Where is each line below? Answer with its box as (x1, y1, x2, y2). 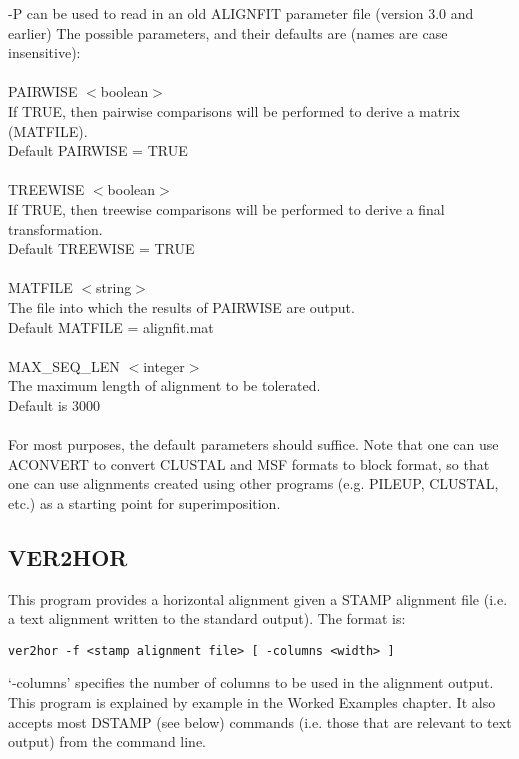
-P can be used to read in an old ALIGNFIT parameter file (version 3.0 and (8, 3, 474, 23)
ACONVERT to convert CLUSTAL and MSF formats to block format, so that (8, 453, 490, 474)
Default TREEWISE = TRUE (8, 238, 195, 259)
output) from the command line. (8, 731, 207, 752)
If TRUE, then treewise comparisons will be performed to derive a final (8, 198, 445, 219)
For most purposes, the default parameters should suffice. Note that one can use (8, 434, 499, 455)
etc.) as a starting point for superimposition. (8, 492, 281, 513)
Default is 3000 (8, 394, 101, 415)
